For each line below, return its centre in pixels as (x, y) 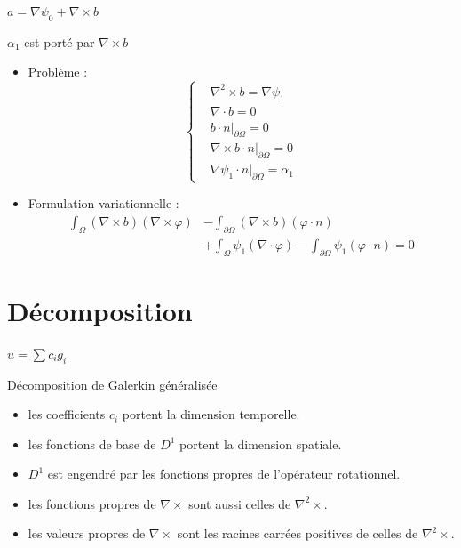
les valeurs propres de (87, 533)
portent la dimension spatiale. (261, 443)
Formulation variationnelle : (103, 203)
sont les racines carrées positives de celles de (298, 533)
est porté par (60, 41)
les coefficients (67, 414)
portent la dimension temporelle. (211, 414)
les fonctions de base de (92, 443)
